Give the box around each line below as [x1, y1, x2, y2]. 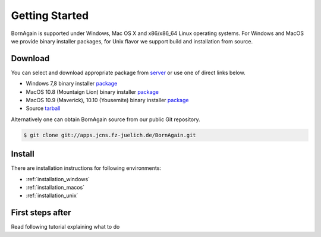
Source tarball [26, 105, 61, 112]
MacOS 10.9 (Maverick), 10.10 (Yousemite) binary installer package [26, 97, 189, 104]
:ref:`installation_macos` [26, 184, 85, 191]
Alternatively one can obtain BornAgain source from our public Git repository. [11, 116, 200, 123]
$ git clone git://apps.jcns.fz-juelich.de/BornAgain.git [23, 131, 196, 138]
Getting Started [11, 9, 89, 22]
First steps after [11, 208, 71, 218]
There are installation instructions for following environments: [11, 165, 162, 172]
